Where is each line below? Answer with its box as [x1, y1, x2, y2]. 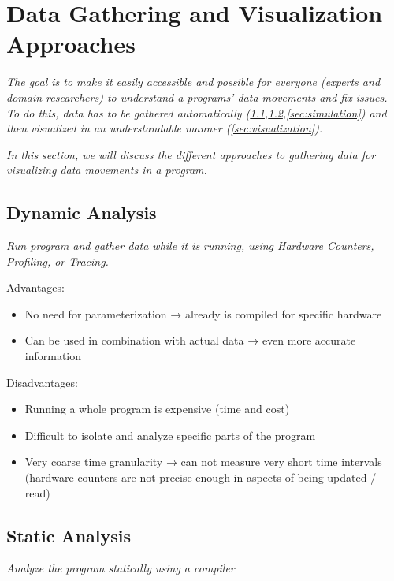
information [24, 348, 82, 364]
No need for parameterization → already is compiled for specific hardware [24, 305, 382, 322]
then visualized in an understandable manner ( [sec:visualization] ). [6, 120, 323, 136]
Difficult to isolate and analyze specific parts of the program [24, 426, 316, 443]
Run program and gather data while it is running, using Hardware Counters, [6, 237, 374, 254]
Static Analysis [6, 523, 132, 547]
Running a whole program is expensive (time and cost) [24, 400, 290, 417]
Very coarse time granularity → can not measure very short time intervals [24, 453, 382, 470]
